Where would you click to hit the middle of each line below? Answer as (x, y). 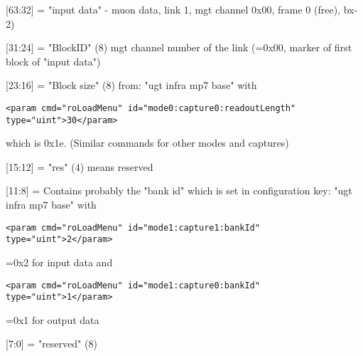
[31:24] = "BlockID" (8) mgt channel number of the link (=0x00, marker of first (179, 47)
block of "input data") (53, 61)
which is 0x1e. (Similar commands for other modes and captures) (147, 143)
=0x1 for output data (53, 319)
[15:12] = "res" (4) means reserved (80, 166)
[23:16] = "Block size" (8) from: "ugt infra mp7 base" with (131, 85)
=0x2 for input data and (59, 262)
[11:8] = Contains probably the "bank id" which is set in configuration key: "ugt (179, 190)
